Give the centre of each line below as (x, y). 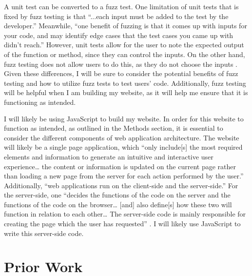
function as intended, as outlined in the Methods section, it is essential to (114, 128)
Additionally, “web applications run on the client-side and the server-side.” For (121, 185)
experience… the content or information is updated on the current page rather (120, 166)
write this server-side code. (44, 233)
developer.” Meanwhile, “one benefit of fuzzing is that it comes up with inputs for (126, 26)
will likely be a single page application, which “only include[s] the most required (123, 147)
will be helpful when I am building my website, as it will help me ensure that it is (126, 92)
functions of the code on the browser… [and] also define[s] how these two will (118, 204)
